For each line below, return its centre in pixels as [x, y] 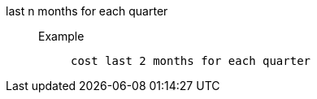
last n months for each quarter [87, 11]
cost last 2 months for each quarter [191, 61]
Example [61, 36]
